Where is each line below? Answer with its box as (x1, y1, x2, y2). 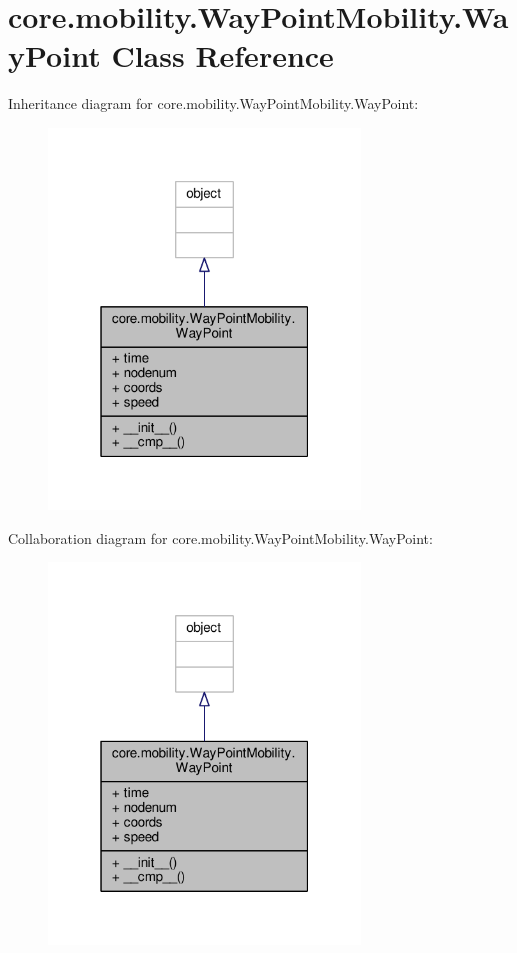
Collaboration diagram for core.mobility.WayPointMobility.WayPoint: (8, 527, 433, 548)
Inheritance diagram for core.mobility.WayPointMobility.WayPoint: (8, 93, 419, 114)
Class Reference (111, 35, 334, 76)
